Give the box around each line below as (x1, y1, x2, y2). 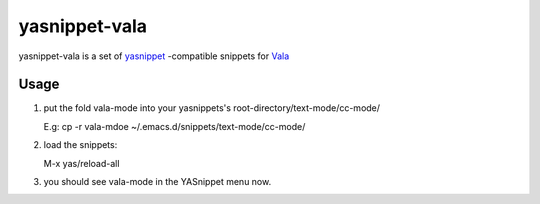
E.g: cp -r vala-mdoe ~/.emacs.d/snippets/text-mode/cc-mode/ (43, 120, 306, 132)
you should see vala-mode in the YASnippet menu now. (43, 176, 272, 188)
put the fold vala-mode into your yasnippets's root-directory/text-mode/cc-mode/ (43, 102, 380, 114)
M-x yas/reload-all (43, 157, 120, 169)
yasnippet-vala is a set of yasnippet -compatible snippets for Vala (18, 50, 290, 62)
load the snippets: (43, 139, 118, 151)
